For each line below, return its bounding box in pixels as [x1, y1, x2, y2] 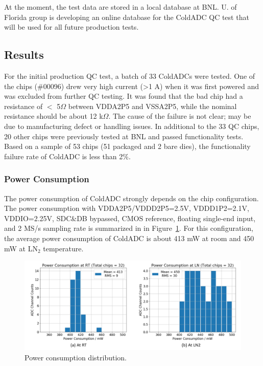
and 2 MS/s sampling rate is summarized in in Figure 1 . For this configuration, [4, 223, 253, 233]
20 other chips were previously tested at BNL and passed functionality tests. [4, 131, 244, 141]
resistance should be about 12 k [4, 111, 103, 121]
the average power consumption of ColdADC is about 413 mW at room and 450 [4, 232, 254, 243]
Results [4, 47, 44, 62]
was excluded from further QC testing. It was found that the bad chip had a [4, 91, 243, 101]
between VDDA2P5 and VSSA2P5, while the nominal [68, 100, 237, 111]
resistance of [4, 100, 43, 111]
